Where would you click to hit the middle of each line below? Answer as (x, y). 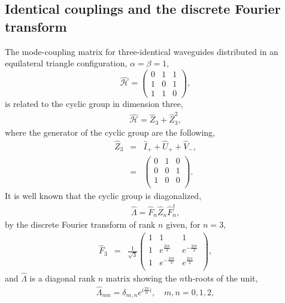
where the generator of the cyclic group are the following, (110, 132)
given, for (183, 224)
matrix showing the (141, 278)
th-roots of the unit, (221, 278)
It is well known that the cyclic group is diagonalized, (103, 196)
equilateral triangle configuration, (66, 63)
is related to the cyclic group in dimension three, (94, 103)
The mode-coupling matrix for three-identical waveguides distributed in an (142, 51)
